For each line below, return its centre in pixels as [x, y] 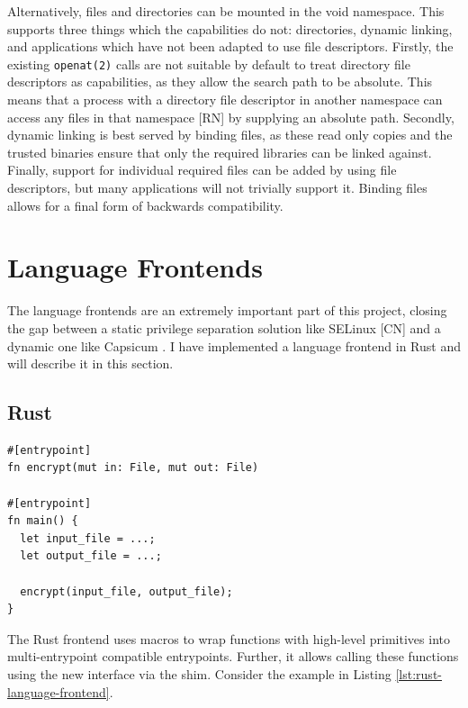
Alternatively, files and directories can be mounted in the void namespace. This [226, 11]
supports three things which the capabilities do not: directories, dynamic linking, [230, 28]
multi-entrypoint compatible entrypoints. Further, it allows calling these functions [233, 656]
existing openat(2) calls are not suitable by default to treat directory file [209, 64]
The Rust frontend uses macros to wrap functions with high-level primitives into [229, 638]
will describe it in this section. [90, 363]
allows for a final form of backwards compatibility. [145, 205]
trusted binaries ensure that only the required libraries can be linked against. [220, 152]
